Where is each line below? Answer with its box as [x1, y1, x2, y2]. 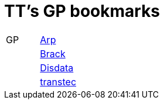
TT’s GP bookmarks [4, 1, 160, 21]
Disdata [40, 61, 74, 74]
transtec [40, 75, 77, 88]
